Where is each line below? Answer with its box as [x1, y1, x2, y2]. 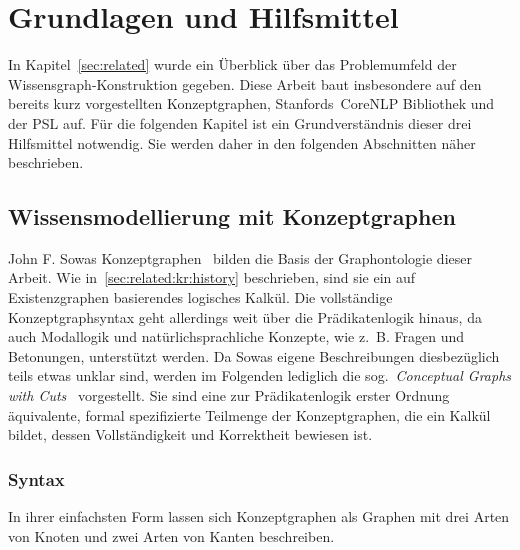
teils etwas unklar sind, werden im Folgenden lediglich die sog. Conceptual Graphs [8, 365, 512, 386]
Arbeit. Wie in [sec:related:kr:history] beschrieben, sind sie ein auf [8, 267, 416, 288]
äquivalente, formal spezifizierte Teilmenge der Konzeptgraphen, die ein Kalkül [8, 404, 491, 425]
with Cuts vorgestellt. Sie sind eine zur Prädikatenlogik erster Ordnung [8, 385, 450, 406]
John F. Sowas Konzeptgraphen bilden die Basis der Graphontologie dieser [8, 247, 472, 268]
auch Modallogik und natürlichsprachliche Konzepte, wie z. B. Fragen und [8, 326, 465, 347]
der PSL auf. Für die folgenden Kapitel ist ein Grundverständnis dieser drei [8, 112, 472, 133]
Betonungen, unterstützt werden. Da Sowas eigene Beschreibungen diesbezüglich [8, 345, 500, 366]
